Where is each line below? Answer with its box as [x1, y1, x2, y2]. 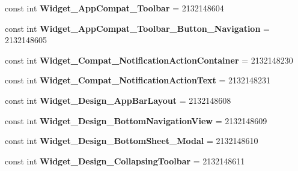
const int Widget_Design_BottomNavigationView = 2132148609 [5, 114, 267, 127]
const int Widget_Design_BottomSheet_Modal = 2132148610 [5, 134, 258, 147]
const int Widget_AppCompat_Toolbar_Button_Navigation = [5, 22, 270, 34]
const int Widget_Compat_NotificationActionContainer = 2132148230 [5, 53, 293, 66]
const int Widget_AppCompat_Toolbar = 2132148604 [5, 2, 224, 14]
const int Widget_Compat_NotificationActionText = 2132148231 [5, 74, 271, 86]
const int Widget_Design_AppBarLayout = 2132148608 [5, 94, 231, 106]
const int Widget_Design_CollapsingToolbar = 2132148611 [5, 154, 245, 167]
